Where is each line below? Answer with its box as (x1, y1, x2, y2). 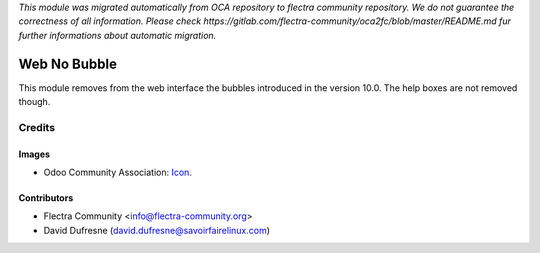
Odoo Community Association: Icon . (43, 166, 192, 179)
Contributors (18, 192, 74, 204)
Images (18, 148, 50, 160)
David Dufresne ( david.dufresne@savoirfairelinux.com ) (43, 224, 270, 236)
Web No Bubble (18, 55, 117, 72)
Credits (18, 120, 55, 134)
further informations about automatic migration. (18, 29, 217, 41)
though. (18, 96, 51, 108)
